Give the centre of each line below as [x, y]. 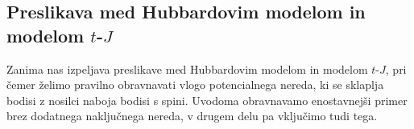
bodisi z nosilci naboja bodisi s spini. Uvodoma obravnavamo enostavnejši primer [207, 100]
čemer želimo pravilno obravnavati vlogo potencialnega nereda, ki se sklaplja [195, 85]
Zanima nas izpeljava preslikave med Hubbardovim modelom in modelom [187, 69]
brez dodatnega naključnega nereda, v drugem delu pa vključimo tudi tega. [192, 116]
